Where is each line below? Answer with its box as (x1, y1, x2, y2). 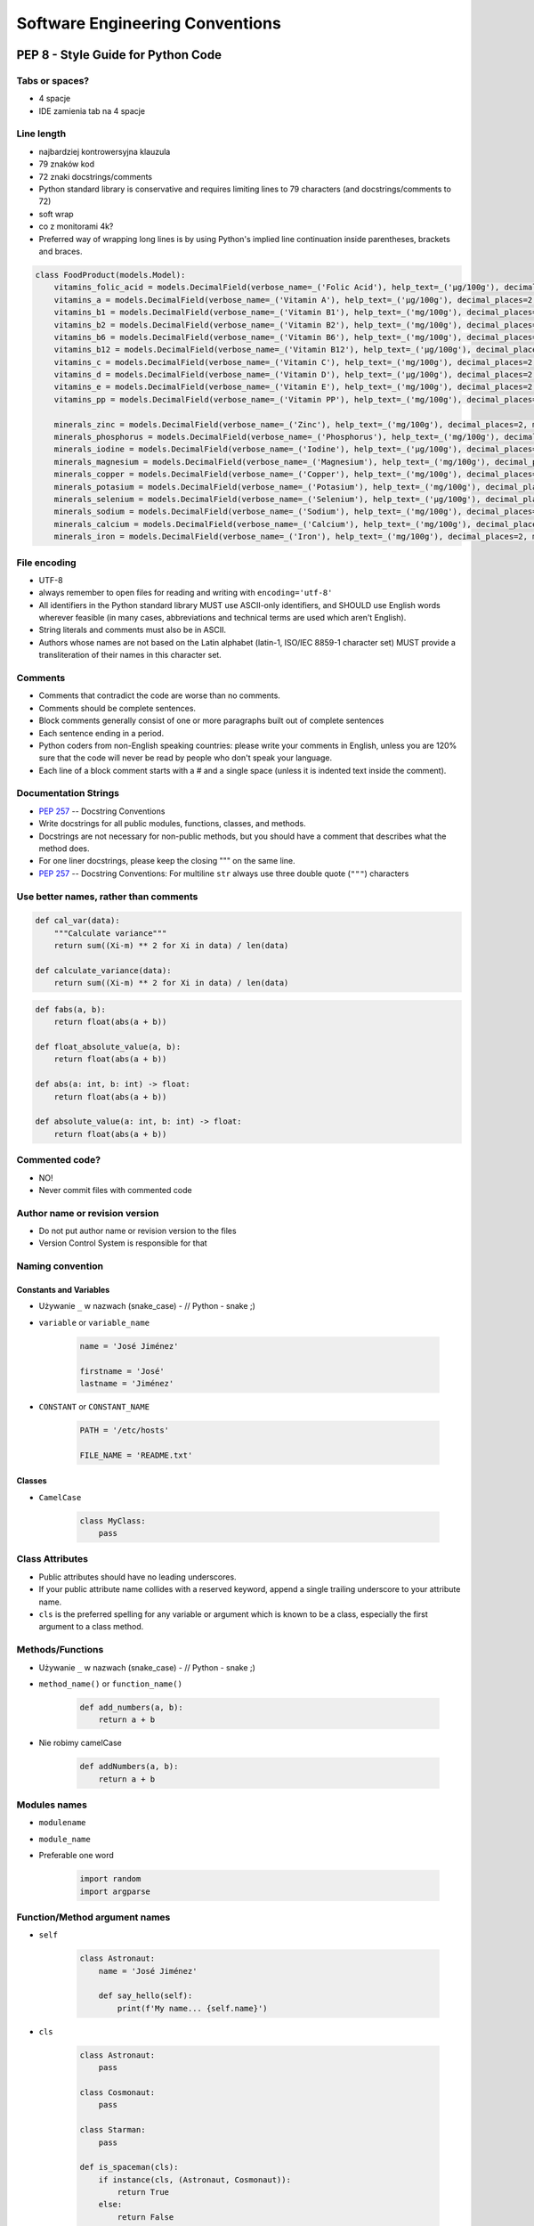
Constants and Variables (16, 1285, 110, 1296)
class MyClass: (79, 1515, 146, 1526)
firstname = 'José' (79, 1366, 165, 1376)
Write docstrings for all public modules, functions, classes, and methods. (38, 818, 306, 829)
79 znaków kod (38, 158, 95, 169)
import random (79, 1874, 142, 1884)
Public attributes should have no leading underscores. (38, 1572, 237, 1582)
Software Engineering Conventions (16, 13, 282, 33)
